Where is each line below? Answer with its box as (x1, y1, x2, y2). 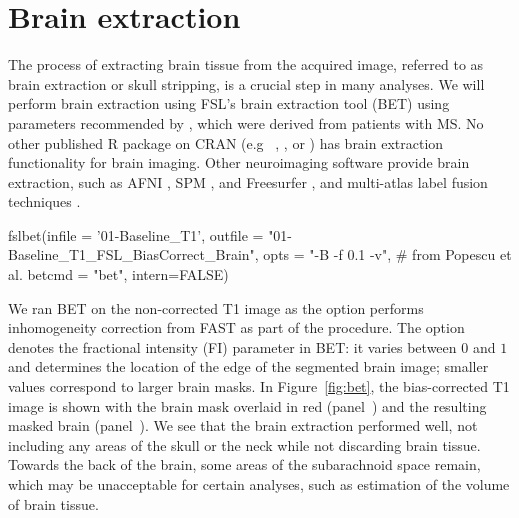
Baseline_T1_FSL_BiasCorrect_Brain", (8, 244, 259, 265)
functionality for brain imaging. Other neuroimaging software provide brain (8, 152, 470, 173)
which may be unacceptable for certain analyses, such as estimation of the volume (8, 474, 510, 494)
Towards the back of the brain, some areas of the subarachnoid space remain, (8, 454, 481, 475)
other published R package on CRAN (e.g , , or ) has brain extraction (8, 132, 444, 153)
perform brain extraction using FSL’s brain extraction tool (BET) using (8, 93, 450, 114)
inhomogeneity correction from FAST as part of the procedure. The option (8, 317, 465, 338)
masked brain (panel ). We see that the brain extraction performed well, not (8, 415, 478, 436)
